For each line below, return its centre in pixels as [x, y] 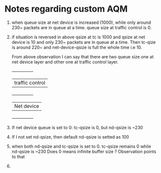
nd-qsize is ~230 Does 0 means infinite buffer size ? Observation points [84, 151]
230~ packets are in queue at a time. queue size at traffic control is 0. [81, 27]
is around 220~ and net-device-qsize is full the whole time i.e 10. [77, 47]
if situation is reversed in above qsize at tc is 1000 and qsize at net [78, 37]
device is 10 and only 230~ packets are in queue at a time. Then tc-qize [84, 42]
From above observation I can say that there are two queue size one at [83, 56]
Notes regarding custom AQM [66, 9]
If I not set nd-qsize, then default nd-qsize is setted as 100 [70, 137]
